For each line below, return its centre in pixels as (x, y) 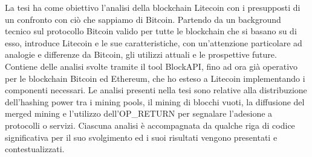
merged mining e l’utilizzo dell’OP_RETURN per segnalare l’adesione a (139, 113)
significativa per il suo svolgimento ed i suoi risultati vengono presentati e (141, 137)
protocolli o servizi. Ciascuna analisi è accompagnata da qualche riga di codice (150, 125)
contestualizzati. (35, 149)
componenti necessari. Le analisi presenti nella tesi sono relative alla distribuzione (156, 90)
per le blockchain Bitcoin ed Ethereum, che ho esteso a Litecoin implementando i (155, 78)
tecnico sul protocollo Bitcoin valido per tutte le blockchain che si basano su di (151, 31)
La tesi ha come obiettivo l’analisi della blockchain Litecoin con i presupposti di (153, 7)
